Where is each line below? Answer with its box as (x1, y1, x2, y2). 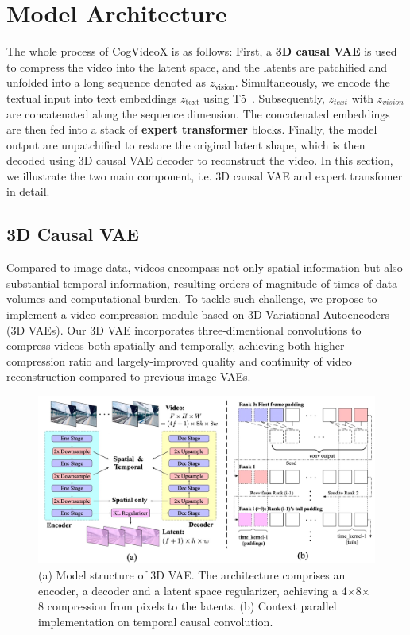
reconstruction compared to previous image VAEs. (6, 368, 251, 385)
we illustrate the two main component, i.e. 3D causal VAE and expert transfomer (6, 167, 403, 184)
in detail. (6, 183, 50, 199)
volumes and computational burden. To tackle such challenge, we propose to (6, 290, 377, 307)
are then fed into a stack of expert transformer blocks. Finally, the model (6, 121, 377, 137)
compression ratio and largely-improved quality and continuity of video (6, 352, 352, 369)
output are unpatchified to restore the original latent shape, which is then (6, 136, 366, 153)
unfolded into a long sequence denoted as (6, 74, 206, 91)
